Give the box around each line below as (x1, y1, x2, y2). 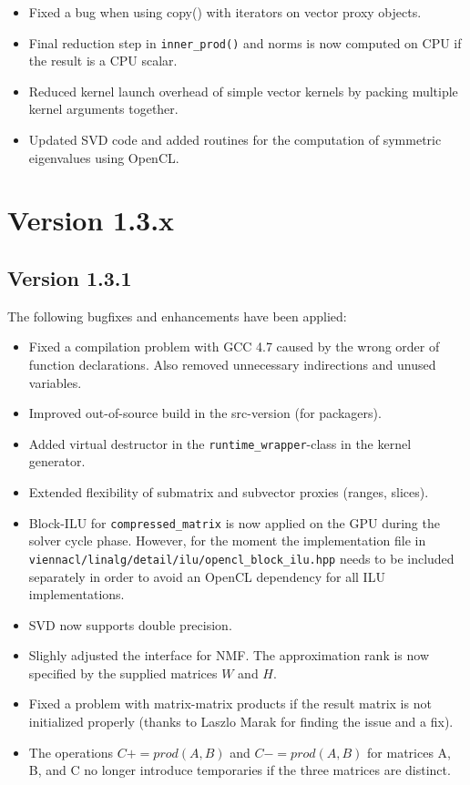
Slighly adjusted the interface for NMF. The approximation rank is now (28, 646, 430, 665)
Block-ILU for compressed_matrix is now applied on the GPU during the (28, 513, 440, 532)
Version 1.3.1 (7, 263, 132, 291)
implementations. (28, 585, 125, 604)
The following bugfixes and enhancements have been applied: (7, 306, 347, 325)
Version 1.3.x (7, 201, 175, 239)
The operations (28, 742, 114, 761)
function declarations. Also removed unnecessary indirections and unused (28, 354, 436, 373)
